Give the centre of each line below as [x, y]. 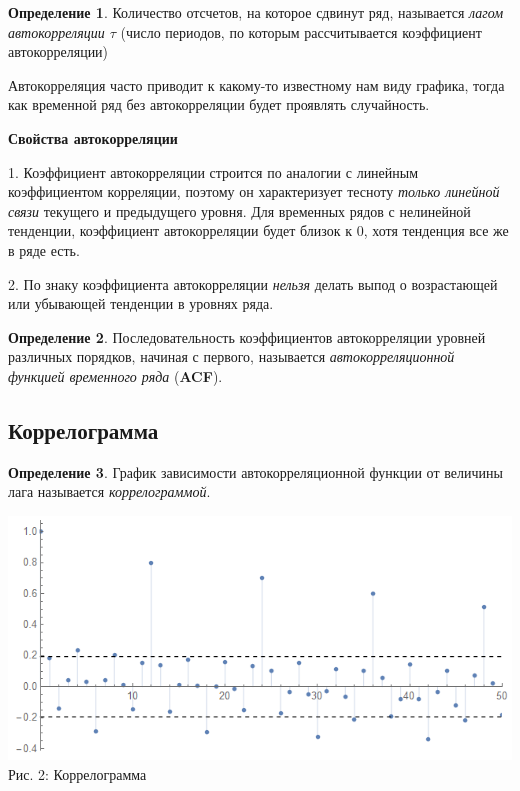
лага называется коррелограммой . [109, 491]
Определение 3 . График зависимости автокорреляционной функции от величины [255, 471]
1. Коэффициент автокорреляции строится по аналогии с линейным [213, 171]
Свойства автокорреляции [93, 137]
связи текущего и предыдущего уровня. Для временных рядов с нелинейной [239, 210]
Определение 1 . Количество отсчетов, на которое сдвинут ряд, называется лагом [256, 12]
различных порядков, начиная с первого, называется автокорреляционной [231, 356]
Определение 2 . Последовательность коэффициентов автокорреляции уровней [247, 336]
